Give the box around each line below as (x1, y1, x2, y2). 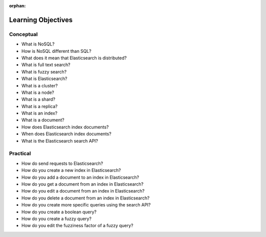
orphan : (9, 3, 26, 8)
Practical (9, 150, 32, 157)
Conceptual (9, 31, 38, 38)
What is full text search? (21, 62, 71, 68)
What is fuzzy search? (21, 69, 66, 75)
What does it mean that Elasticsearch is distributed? (21, 55, 127, 61)
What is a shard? (21, 96, 56, 102)
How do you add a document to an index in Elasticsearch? (21, 174, 139, 180)
